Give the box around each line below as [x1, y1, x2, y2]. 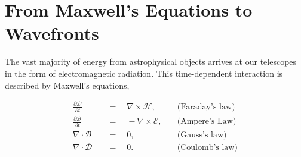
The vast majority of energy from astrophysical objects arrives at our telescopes [5, 55, 297, 68]
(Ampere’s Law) [177, 117, 236, 126]
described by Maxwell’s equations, [5, 78, 130, 91]
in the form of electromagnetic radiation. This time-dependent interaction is [5, 67, 283, 79]
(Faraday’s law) [177, 102, 235, 111]
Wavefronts [5, 21, 99, 45]
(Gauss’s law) [177, 130, 227, 139]
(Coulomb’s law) [177, 143, 238, 152]
